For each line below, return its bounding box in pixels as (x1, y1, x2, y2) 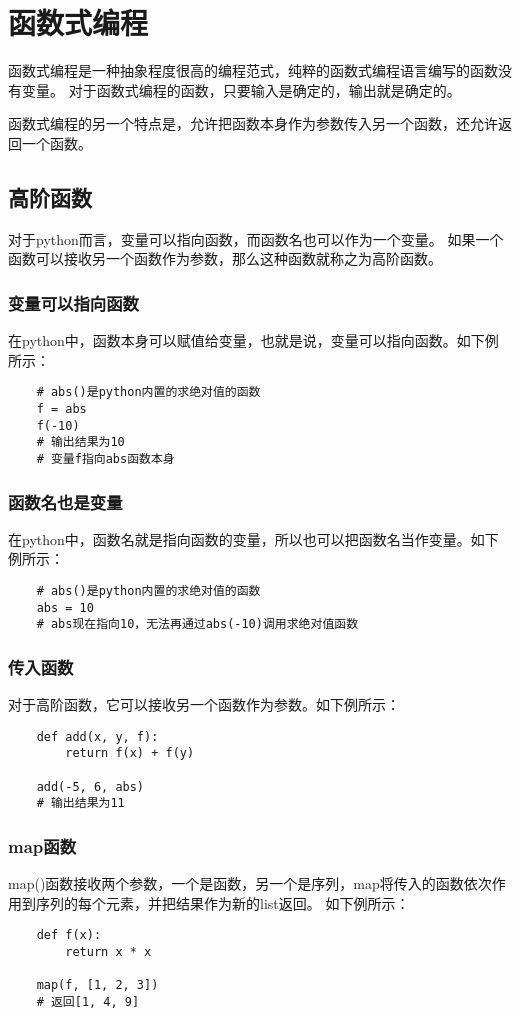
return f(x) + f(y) (65, 746, 195, 761)
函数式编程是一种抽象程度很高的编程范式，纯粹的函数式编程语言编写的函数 (8, 60, 498, 81)
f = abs (36, 401, 87, 416)
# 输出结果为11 (36, 796, 125, 811)
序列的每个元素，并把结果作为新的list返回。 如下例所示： (35, 892, 410, 913)
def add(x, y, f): (36, 729, 159, 744)
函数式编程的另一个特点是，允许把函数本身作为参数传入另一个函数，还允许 (8, 113, 498, 134)
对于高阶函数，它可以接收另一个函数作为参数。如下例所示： (8, 694, 400, 715)
